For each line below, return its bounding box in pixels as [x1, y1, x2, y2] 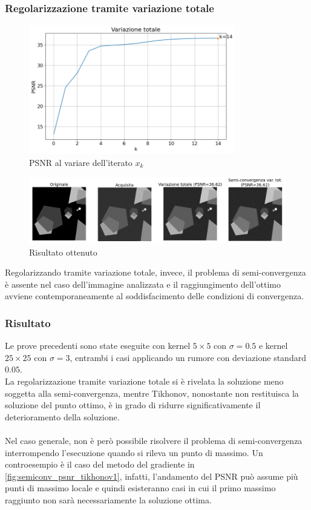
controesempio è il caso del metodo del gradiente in [5, 458, 195, 471]
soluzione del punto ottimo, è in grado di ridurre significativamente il [5, 399, 261, 411]
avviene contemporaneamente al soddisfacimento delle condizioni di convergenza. [5, 290, 304, 302]
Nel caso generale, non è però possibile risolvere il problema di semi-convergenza [5, 434, 303, 447]
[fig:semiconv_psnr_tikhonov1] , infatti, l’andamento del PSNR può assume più [5, 469, 298, 482]
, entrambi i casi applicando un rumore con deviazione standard [70, 351, 306, 363]
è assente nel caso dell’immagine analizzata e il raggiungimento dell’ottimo [5, 277, 281, 290]
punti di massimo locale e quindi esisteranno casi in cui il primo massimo [5, 482, 276, 494]
